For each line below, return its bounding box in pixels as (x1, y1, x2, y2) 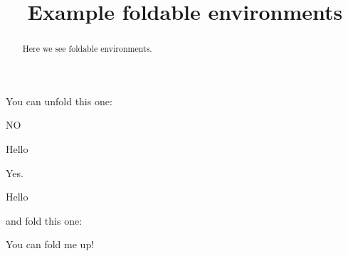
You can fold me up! (6, 237, 95, 252)
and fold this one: (6, 213, 83, 228)
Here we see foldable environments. (22, 43, 152, 55)
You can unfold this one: (6, 93, 112, 108)
